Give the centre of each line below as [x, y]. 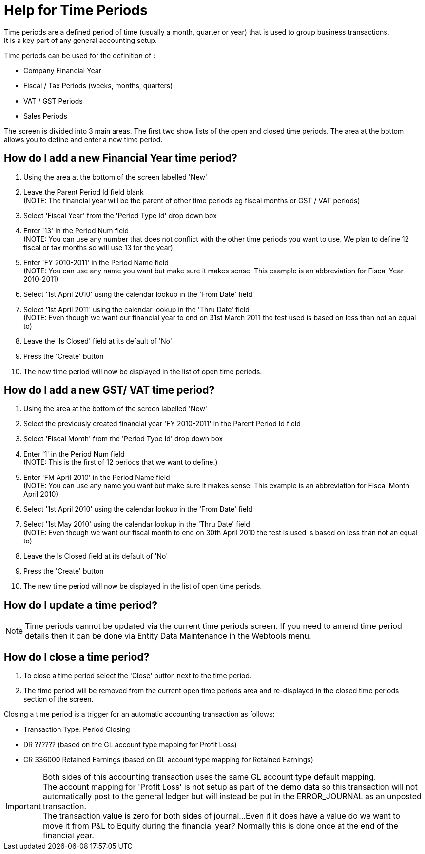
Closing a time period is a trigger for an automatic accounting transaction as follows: [139, 714]
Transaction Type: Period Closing [77, 729]
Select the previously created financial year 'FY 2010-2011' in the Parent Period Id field [162, 424]
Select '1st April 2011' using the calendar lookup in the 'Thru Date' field [136, 309]
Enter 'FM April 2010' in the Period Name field [97, 478]
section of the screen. [58, 699]
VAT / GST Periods [53, 101]
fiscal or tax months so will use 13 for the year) [98, 247]
